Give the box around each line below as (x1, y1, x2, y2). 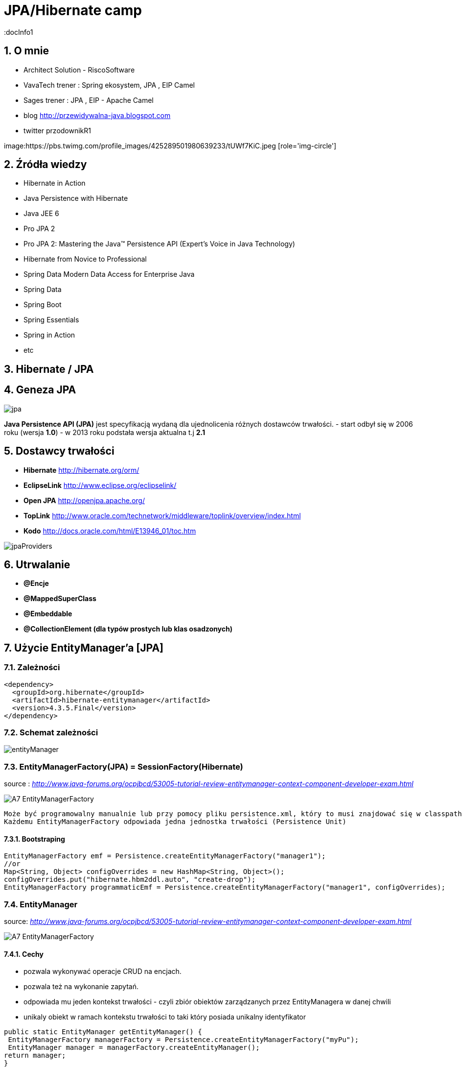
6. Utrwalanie (4, 558, 70, 571)
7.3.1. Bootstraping (4, 834, 65, 843)
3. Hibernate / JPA (4, 363, 94, 375)
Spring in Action (23, 331, 75, 340)
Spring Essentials (23, 316, 79, 324)
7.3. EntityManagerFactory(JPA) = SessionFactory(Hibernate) (4, 761, 243, 772)
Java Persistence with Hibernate (23, 194, 128, 203)
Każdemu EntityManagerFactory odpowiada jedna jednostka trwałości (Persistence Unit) (4, 818, 346, 826)
